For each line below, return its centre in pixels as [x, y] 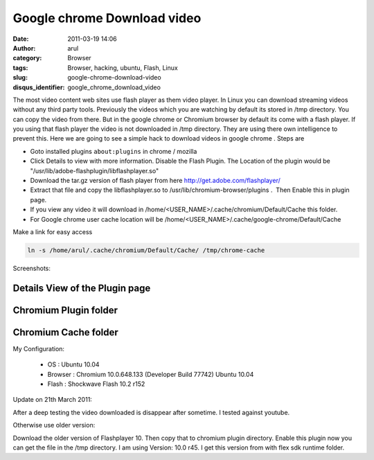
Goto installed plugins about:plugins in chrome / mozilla [114, 151]
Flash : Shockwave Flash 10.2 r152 [96, 384]
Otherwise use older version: [54, 425]
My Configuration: [39, 348]
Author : [24, 48]
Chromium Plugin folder [65, 310]
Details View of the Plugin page [82, 288]
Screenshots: [32, 268]
